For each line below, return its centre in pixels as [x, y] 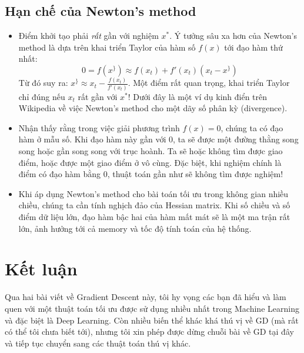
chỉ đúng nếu [42, 96]
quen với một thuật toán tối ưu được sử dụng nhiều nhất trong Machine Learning [152, 308]
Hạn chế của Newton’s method [101, 11]
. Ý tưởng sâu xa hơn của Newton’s [233, 36]
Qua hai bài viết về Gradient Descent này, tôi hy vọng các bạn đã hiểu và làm [146, 297]
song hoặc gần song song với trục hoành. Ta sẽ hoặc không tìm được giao [151, 151]
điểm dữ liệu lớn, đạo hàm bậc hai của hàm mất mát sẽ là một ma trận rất [154, 217]
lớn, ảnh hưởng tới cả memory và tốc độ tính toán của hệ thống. [135, 228]
